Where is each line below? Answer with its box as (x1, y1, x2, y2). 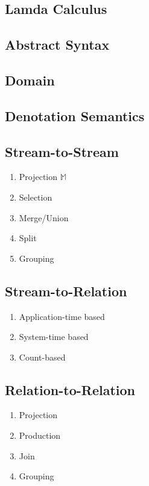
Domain (5, 70, 55, 89)
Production (19, 429, 61, 442)
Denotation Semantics (5, 106, 145, 125)
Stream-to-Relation (5, 281, 127, 300)
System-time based (19, 330, 89, 343)
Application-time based (19, 310, 105, 322)
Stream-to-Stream (5, 142, 119, 161)
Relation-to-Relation (5, 380, 135, 399)
